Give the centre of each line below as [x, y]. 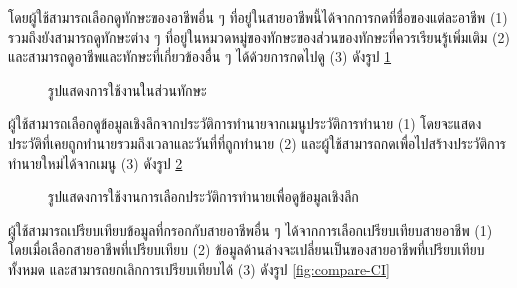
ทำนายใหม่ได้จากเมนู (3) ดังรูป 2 [95, 162]
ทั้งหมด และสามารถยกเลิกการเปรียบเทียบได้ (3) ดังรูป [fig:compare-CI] [199, 268]
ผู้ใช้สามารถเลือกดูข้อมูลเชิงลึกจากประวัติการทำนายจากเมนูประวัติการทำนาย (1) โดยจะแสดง [245, 123]
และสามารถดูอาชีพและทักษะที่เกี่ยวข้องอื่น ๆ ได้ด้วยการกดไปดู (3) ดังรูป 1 [200, 56]
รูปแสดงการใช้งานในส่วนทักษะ [127, 89]
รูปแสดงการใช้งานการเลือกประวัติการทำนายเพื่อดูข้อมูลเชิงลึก [203, 196]
